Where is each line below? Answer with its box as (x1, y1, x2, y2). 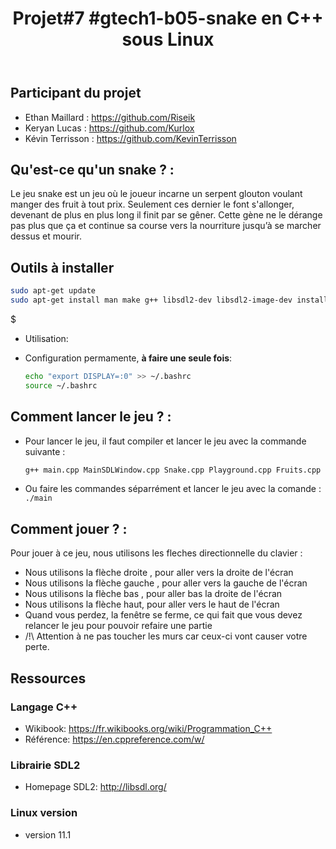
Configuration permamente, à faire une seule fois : (24, 352, 233, 364)
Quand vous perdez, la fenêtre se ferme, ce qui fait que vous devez (24, 609, 303, 621)
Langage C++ (10, 700, 78, 714)
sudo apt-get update (10, 286, 97, 296)
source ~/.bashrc (24, 380, 98, 391)
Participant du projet (10, 85, 142, 102)
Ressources (10, 670, 87, 687)
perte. (24, 641, 50, 653)
